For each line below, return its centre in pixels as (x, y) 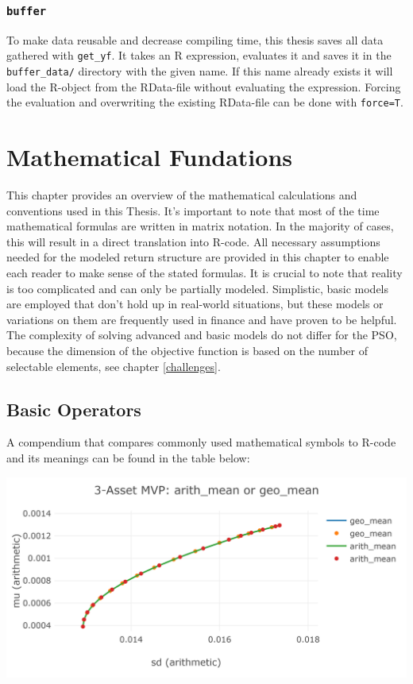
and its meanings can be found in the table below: (128, 457)
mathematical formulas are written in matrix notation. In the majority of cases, (200, 226)
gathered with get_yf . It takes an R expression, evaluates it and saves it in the (199, 55)
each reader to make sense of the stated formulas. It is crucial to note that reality (205, 273)
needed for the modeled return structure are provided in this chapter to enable (198, 257)
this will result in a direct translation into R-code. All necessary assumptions (193, 241)
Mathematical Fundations (149, 157)
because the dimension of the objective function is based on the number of (187, 350)
